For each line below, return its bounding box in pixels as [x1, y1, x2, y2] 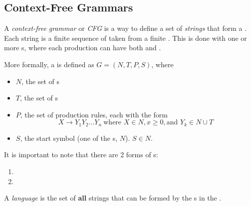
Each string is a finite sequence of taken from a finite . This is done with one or [4, 32, 247, 43]
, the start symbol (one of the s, [20, 132, 118, 143]
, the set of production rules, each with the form [20, 109, 168, 119]
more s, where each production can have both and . [4, 42, 161, 53]
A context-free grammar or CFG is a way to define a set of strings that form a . [4, 23, 247, 33]
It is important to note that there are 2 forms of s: [4, 149, 158, 160]
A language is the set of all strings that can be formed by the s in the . [4, 193, 222, 203]
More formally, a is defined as [4, 59, 94, 69]
